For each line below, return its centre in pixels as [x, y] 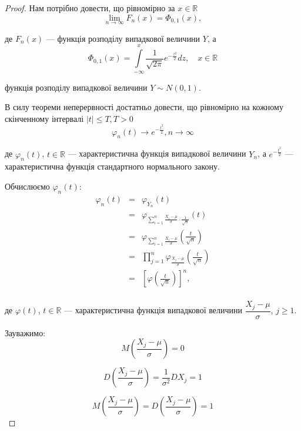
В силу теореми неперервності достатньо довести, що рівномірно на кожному [144, 107]
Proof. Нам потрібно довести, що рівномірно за [90, 8]
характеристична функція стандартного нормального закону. [112, 166]
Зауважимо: [25, 332]
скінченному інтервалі [44, 118]
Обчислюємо [27, 186]
